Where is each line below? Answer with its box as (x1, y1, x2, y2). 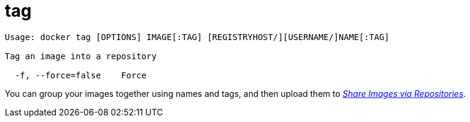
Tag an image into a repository (5, 51, 157, 61)
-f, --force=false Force (14, 70, 147, 80)
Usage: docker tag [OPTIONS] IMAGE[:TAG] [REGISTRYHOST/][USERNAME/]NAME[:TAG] (5, 32, 390, 42)
